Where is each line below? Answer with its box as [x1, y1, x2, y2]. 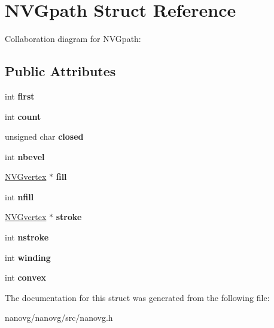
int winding [5, 251, 51, 263]
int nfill [5, 190, 34, 203]
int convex [5, 271, 47, 284]
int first [5, 89, 35, 102]
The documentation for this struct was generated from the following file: [5, 291, 270, 303]
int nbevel [5, 150, 45, 163]
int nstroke [5, 231, 49, 243]
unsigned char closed [5, 130, 84, 143]
